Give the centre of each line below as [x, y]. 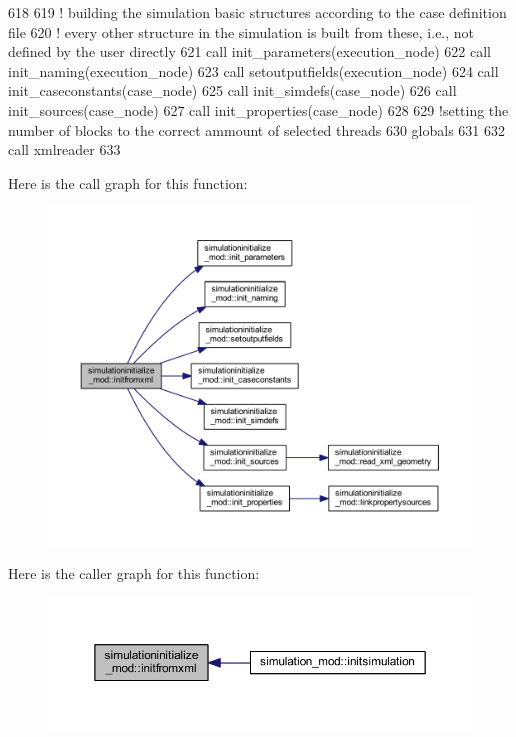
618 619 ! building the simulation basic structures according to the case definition [257, 12]
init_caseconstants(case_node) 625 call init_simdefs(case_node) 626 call [232, 90]
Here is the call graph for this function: [128, 182]
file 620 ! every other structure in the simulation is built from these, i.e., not [241, 31]
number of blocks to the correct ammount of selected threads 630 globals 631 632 [257, 129]
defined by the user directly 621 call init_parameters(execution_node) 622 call [249, 51]
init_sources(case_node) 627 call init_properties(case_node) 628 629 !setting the [258, 109]
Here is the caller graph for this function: [134, 572]
